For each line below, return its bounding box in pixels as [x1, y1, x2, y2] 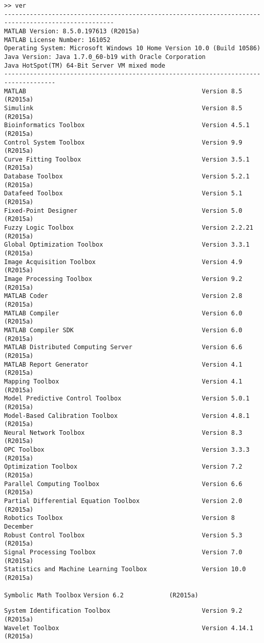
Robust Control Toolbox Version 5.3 [4, 531, 243, 539]
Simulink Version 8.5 [4, 104, 243, 112]
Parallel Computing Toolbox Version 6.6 [4, 480, 243, 488]
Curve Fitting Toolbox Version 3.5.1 [4, 155, 250, 163]
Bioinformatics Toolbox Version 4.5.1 [4, 122, 250, 129]
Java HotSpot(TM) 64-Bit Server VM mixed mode [4, 62, 165, 69]
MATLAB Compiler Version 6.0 [4, 309, 243, 317]
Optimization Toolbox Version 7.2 [4, 463, 243, 471]
